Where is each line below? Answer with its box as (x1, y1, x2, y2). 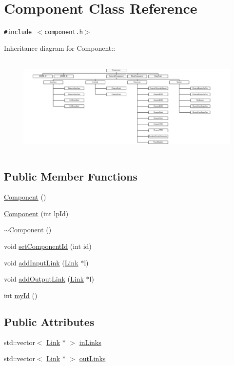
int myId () (4, 290, 38, 300)
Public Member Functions (4, 169, 137, 184)
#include (4, 29, 32, 36)
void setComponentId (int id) (4, 241, 92, 251)
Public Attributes (4, 314, 95, 329)
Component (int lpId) (4, 208, 69, 218)
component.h (44, 29, 83, 36)
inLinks (79, 337, 101, 347)
